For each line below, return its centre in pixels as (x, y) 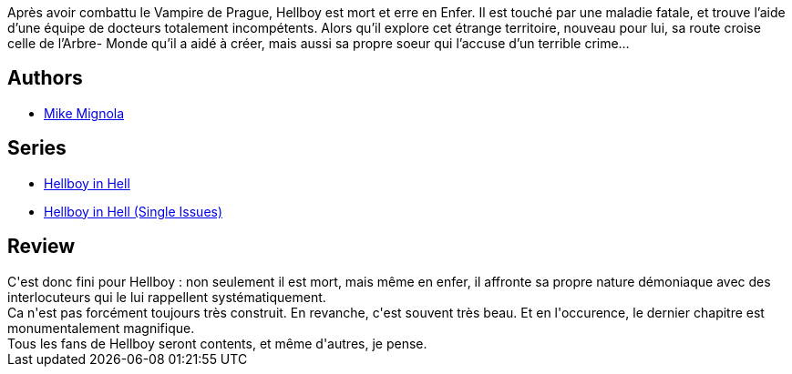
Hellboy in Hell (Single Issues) (134, 211)
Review (41, 247)
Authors (45, 78)
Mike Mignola (84, 113)
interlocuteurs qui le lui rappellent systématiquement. (167, 297)
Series (37, 148)
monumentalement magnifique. (101, 328)
